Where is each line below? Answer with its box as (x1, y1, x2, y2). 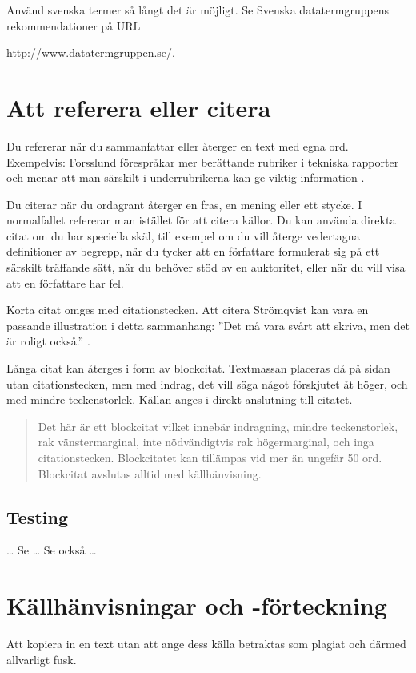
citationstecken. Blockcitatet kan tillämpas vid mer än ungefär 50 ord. (38, 449, 382, 465)
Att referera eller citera (6, 91, 271, 123)
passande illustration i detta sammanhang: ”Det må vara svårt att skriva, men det (6, 316, 410, 333)
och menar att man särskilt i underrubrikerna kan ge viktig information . (6, 169, 365, 186)
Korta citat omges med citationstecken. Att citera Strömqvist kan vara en (6, 301, 369, 318)
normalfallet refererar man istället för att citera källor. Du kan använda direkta (6, 212, 396, 228)
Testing (6, 504, 68, 529)
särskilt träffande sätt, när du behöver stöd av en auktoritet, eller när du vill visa (6, 259, 406, 276)
